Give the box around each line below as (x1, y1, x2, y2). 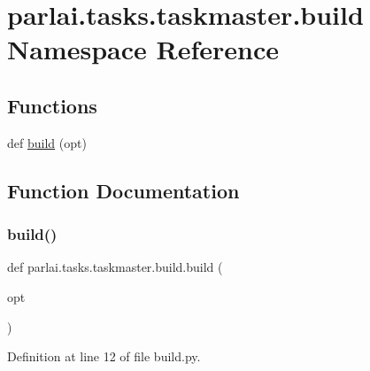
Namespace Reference (7, 31, 279, 67)
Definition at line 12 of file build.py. (7, 347, 201, 366)
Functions (7, 91, 97, 119)
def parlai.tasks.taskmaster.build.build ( (7, 258, 223, 276)
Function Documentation (7, 176, 240, 204)
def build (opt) (7, 133, 87, 151)
